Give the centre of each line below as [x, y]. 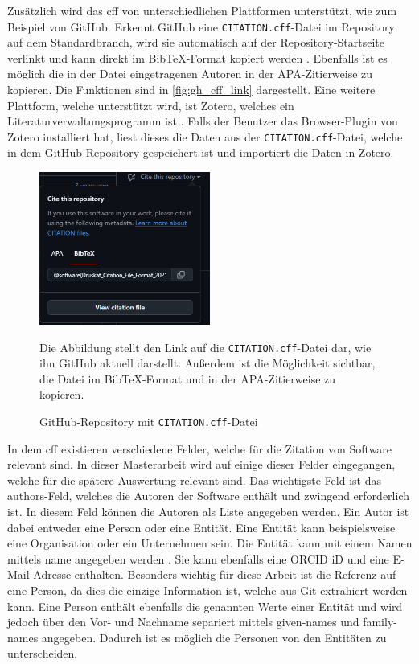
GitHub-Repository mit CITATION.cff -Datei [149, 422]
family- [380, 622]
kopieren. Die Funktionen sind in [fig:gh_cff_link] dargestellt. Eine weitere [191, 90]
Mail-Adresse [39, 574]
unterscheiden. [43, 653]
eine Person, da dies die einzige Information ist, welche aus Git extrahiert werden [207, 590]
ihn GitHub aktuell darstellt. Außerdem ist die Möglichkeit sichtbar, [207, 363]
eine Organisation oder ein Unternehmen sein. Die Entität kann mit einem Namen [210, 543]
